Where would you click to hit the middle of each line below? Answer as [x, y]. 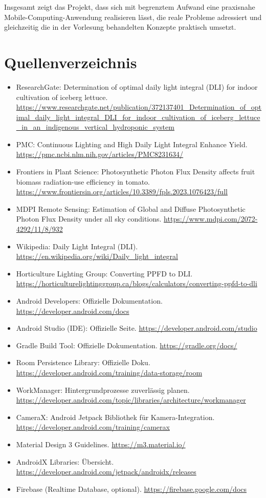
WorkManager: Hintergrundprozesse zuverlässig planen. [103, 390]
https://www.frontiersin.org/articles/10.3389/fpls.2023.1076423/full [122, 192]
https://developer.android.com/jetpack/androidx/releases [106, 472]
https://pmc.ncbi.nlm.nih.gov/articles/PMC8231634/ [100, 154]
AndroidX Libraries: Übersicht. [65, 461]
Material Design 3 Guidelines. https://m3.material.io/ [101, 444]
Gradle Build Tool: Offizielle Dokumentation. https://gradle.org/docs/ [127, 345]
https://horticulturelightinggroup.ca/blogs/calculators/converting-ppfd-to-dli [137, 283]
